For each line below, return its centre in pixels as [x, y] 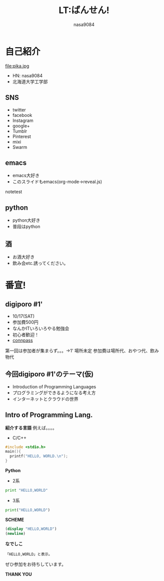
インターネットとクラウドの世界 [45, 399]
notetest [14, 192]
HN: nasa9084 [27, 75]
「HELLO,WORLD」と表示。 [29, 554]
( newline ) [15, 533]
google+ [21, 125]
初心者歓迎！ [25, 335]
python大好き [26, 220]
